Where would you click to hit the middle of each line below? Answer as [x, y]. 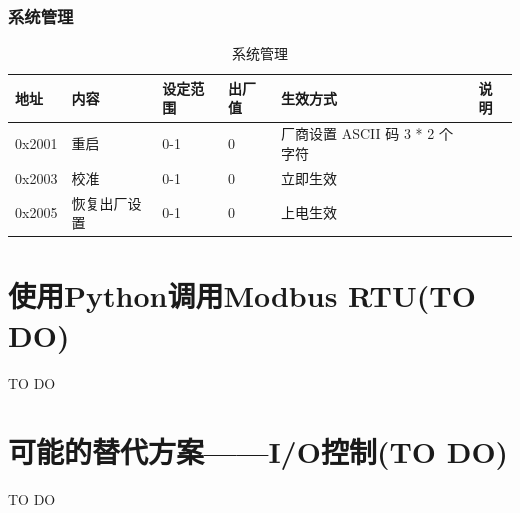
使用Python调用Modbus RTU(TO [242, 295]
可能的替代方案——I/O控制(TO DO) [258, 451]
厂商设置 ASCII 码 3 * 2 [358, 133]
